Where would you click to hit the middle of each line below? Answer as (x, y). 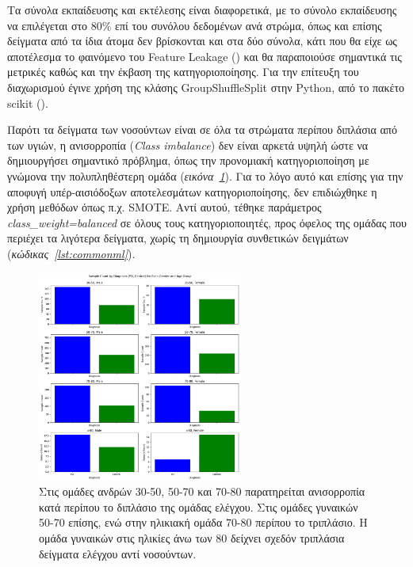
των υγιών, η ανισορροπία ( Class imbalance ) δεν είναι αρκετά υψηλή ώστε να (188, 145)
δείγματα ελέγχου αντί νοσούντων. (118, 553)
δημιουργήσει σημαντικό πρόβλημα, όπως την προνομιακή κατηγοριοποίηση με (188, 160)
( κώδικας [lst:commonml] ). (71, 253)
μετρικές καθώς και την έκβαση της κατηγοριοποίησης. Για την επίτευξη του (183, 72)
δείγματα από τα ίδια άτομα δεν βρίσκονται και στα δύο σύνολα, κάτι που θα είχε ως (202, 41)
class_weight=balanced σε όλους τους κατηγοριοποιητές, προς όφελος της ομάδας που (207, 222)
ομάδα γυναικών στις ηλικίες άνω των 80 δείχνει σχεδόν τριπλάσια (192, 537)
